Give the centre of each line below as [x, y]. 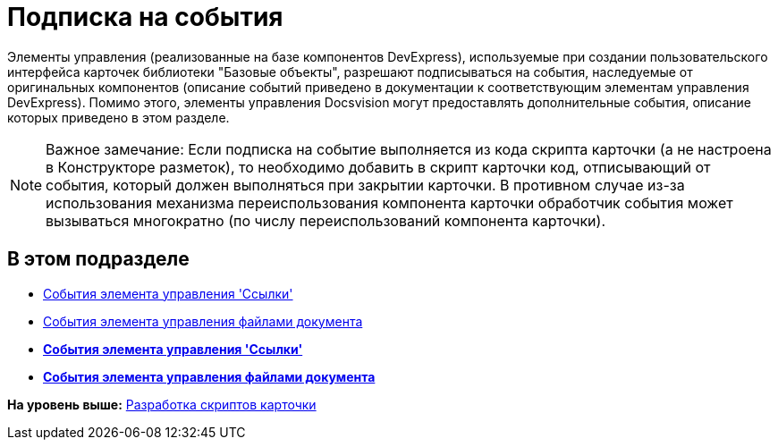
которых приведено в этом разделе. [118, 117]
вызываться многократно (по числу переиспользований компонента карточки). [326, 220]
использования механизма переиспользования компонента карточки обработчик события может [389, 202]
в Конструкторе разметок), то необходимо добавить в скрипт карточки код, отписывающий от [378, 167]
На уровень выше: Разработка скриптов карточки [162, 404]
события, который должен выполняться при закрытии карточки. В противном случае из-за [365, 185]
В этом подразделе [98, 259]
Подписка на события [145, 17]
